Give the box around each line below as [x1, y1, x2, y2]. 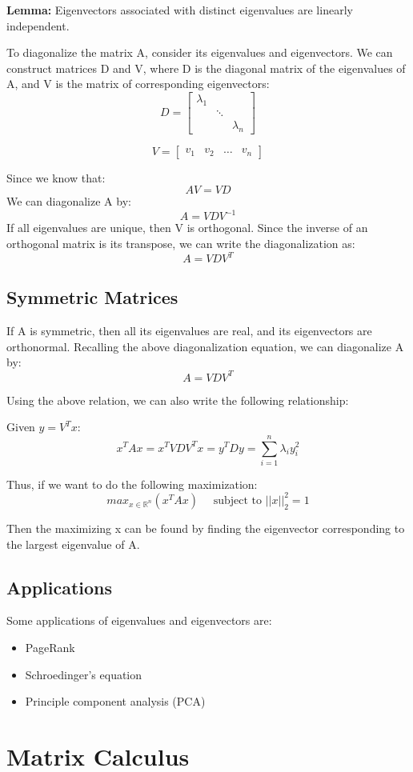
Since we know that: [6, 169, 106, 186]
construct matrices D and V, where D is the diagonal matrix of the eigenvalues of [6, 59, 406, 76]
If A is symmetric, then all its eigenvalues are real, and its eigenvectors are [6, 322, 372, 339]
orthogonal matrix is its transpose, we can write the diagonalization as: [6, 234, 355, 251]
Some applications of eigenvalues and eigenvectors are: [6, 612, 272, 629]
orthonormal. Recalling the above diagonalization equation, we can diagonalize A [6, 338, 404, 354]
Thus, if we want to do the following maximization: [6, 475, 258, 492]
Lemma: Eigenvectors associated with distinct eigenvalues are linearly [6, 2, 353, 18]
